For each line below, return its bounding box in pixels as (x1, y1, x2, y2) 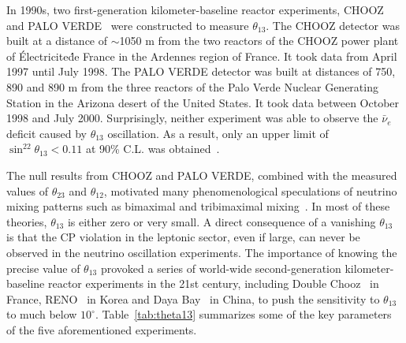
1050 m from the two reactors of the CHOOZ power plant (119, 32, 399, 49)
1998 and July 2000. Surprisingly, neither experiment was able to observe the (6, 110, 378, 126)
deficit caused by (6, 125, 87, 141)
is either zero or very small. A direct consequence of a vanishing (67, 213, 376, 229)
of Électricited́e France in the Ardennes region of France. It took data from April (6, 47, 397, 64)
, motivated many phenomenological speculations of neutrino (103, 182, 397, 199)
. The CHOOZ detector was (266, 17, 400, 33)
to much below (6, 306, 77, 322)
